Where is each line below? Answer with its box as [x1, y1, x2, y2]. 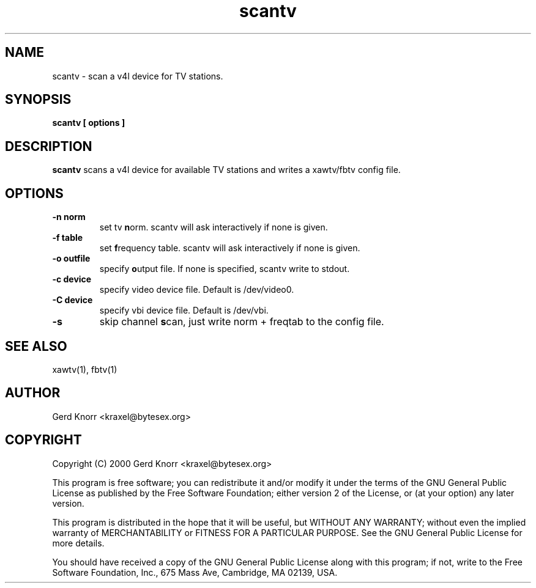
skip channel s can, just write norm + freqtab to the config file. [99, 315, 384, 328]
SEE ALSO [5, 338, 67, 354]
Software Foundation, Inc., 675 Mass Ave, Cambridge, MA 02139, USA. [52, 567, 338, 578]
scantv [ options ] [52, 117, 125, 128]
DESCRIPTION [5, 138, 92, 154]
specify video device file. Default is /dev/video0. [99, 284, 294, 295]
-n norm [52, 211, 86, 222]
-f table [52, 232, 83, 243]
